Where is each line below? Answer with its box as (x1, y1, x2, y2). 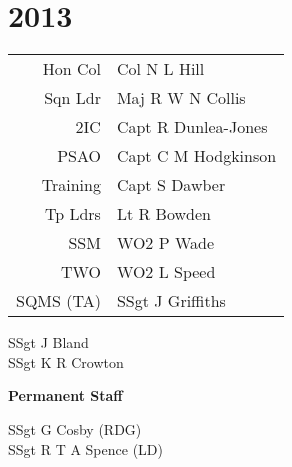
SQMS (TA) (16, 289, 101, 313)
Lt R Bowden (116, 202, 211, 226)
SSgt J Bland (8, 332, 89, 353)
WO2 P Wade (116, 231, 215, 255)
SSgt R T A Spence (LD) (8, 438, 163, 459)
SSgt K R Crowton (8, 351, 124, 372)
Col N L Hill (116, 57, 205, 81)
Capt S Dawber (116, 173, 226, 197)
